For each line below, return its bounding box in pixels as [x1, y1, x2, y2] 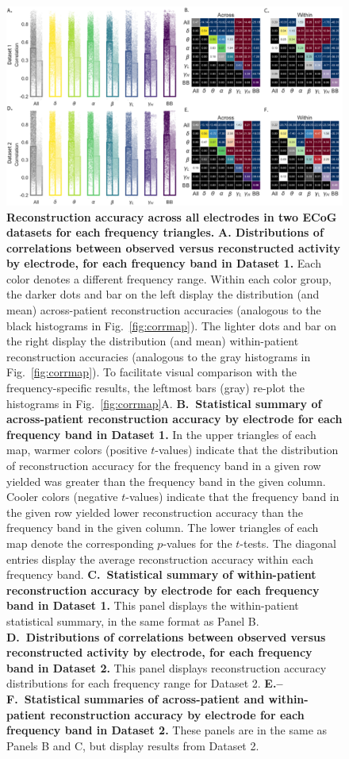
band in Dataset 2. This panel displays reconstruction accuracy [6, 659, 327, 676]
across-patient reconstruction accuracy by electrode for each [6, 410, 343, 427]
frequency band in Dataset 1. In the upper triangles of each [6, 426, 316, 442]
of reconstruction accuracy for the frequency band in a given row [6, 457, 321, 474]
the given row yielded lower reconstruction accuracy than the [6, 503, 303, 520]
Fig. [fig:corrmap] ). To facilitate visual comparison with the [6, 364, 297, 380]
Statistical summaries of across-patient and [24, 690, 265, 707]
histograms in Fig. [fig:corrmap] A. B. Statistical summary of [6, 395, 322, 411]
